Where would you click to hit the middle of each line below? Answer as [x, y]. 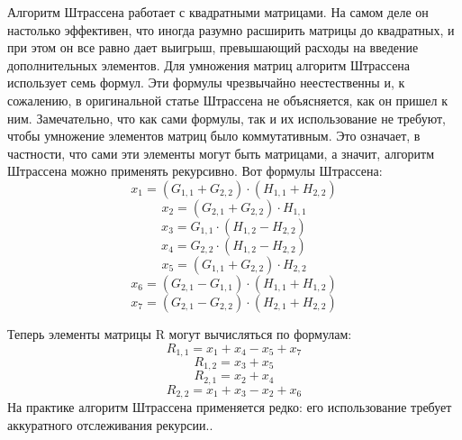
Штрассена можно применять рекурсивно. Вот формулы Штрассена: [195, 171]
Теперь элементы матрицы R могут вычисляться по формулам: [180, 333]
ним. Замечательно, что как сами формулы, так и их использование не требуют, [226, 118]
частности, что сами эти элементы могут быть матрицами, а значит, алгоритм [221, 153]
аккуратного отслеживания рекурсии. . [110, 424]
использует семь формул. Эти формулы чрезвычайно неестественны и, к [206, 82]
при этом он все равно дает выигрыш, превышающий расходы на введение [213, 47]
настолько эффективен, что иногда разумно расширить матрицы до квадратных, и [231, 29]
